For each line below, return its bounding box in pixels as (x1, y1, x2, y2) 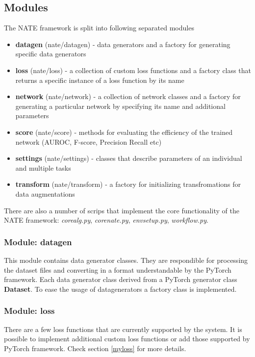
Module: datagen (4, 235, 72, 248)
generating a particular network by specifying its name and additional (15, 101, 226, 111)
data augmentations (15, 188, 75, 199)
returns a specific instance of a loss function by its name (15, 75, 184, 85)
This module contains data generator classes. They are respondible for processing (4, 255, 248, 265)
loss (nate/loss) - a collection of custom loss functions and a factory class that (15, 65, 251, 75)
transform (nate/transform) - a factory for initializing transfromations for (15, 179, 241, 189)
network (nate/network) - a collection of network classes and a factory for (15, 91, 241, 102)
